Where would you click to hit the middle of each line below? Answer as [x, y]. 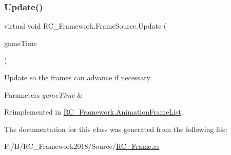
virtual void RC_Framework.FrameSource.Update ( [85, 26]
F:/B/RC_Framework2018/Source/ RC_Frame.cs [82, 146]
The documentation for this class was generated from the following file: [116, 129]
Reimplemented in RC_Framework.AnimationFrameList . [94, 112]
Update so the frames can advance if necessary [78, 77]
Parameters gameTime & [44, 94]
